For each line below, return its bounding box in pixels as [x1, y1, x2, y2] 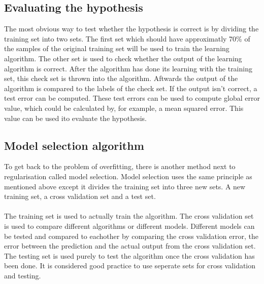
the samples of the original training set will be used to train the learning [4, 43, 229, 54]
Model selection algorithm [4, 137, 144, 153]
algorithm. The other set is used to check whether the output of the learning [4, 53, 242, 63]
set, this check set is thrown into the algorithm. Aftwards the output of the [4, 73, 238, 84]
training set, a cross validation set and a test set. [4, 191, 156, 201]
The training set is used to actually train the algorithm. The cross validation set [4, 211, 254, 221]
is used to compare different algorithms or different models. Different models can [4, 220, 255, 231]
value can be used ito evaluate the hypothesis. [4, 112, 147, 123]
